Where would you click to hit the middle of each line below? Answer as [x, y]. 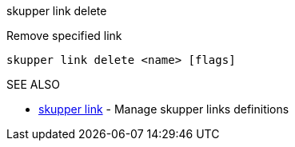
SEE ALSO [34, 84]
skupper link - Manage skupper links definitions [164, 109]
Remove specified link [64, 36]
